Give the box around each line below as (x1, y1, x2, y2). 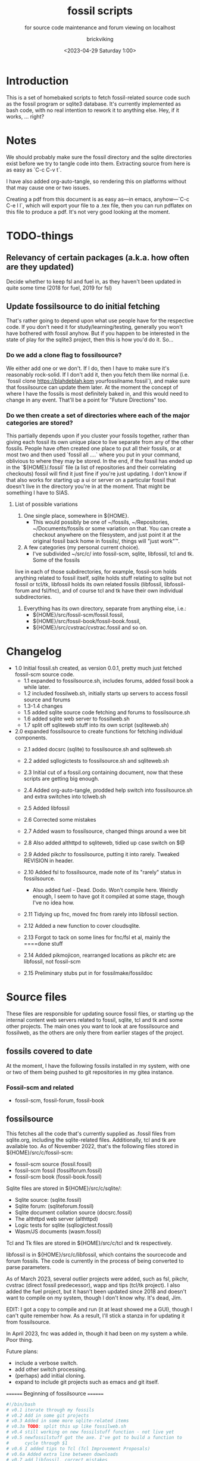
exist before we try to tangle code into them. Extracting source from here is (6, 160, 190, 167)
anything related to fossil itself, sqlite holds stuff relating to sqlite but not (14, 574, 192, 582)
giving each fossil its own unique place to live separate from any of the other (6, 439, 194, 446)
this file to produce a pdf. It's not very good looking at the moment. (6, 208, 171, 215)
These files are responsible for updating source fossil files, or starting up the (6, 1010, 194, 1017)
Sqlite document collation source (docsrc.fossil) (14, 1208, 133, 1216)
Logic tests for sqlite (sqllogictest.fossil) (14, 1221, 113, 1229)
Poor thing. (6, 1336, 34, 1343)
